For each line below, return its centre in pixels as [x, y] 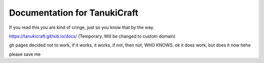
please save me [25, 54]
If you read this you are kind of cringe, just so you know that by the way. [82, 27]
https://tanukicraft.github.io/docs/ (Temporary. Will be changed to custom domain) [92, 36]
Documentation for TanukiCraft [74, 13]
